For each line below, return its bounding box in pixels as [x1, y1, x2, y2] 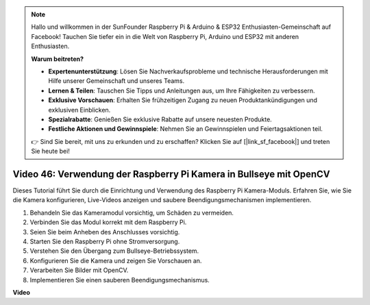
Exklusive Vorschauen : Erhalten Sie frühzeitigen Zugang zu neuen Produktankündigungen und [48, 96, 318, 104]
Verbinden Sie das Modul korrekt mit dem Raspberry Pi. [29, 218, 187, 226]
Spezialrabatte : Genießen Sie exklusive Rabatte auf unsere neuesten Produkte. [48, 115, 272, 123]
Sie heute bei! [31, 147, 70, 156]
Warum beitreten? [31, 55, 84, 63]
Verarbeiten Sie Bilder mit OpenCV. [29, 266, 129, 274]
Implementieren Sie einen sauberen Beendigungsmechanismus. [29, 276, 210, 284]
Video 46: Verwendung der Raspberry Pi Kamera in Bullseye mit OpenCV [12, 168, 330, 180]
